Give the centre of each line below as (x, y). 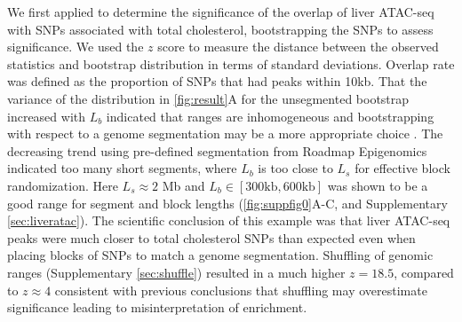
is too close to (295, 168)
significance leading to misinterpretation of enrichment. (157, 307)
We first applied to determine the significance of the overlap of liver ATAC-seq (221, 12)
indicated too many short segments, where (122, 168)
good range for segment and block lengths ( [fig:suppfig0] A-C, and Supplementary (227, 203)
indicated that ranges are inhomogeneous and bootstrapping (270, 116)
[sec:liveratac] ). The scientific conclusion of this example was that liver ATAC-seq (229, 220)
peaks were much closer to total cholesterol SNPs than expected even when (211, 237)
